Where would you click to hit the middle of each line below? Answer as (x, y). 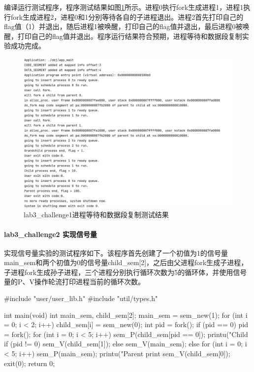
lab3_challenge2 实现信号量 (51, 234)
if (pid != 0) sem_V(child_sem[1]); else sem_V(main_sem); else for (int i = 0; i (126, 344)
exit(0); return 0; (30, 363)
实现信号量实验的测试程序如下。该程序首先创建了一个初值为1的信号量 (116, 253)
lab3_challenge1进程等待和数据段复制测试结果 (96, 215)
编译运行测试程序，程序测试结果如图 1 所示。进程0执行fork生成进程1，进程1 (124, 7)
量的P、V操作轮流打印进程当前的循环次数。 (75, 282)
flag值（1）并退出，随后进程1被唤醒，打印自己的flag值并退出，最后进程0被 (123, 26)
